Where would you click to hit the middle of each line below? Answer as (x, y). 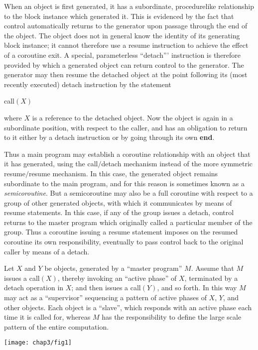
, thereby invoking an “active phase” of (117, 278)
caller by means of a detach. (47, 251)
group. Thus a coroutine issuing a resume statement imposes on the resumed (121, 232)
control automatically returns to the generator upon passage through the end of (126, 26)
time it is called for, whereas (47, 317)
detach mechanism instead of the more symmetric (177, 164)
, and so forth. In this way (197, 288)
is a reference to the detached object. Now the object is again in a (132, 117)
